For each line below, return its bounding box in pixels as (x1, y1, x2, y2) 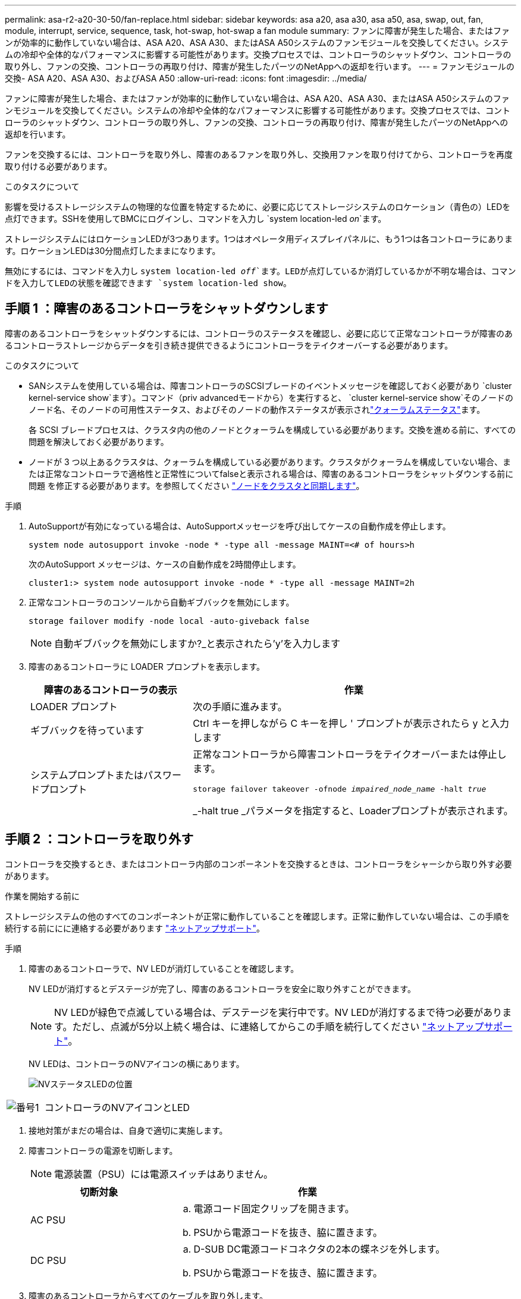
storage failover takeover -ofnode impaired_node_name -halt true (193, 784, 487, 793)
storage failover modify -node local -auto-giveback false (29, 616, 310, 626)
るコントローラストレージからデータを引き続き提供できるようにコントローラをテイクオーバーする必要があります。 (5, 340, 453, 350)
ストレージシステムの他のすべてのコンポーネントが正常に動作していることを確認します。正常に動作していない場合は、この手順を (5, 911, 510, 921)
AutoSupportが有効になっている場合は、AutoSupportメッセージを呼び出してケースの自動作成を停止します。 (29, 520, 451, 531)
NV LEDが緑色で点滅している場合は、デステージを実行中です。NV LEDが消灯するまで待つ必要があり (54, 1006, 503, 1018)
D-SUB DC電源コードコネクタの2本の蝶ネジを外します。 (193, 1242, 445, 1255)
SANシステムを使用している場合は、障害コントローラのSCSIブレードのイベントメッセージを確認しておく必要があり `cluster (29, 380, 512, 391)
